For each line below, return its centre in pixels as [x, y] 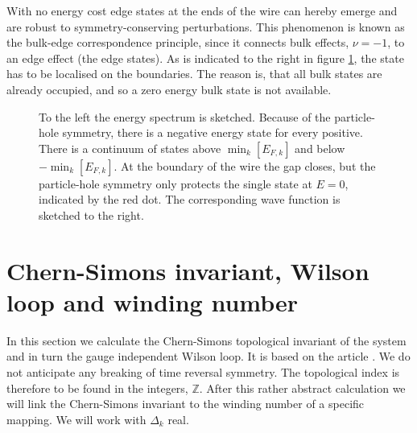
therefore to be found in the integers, [97, 388]
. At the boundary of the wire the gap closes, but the [245, 165]
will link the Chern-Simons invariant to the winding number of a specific [186, 404]
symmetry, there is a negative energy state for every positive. [213, 132]
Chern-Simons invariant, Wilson [188, 270]
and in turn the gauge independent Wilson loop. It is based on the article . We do [208, 356]
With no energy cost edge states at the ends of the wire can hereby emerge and [202, 10]
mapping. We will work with [76, 419]
